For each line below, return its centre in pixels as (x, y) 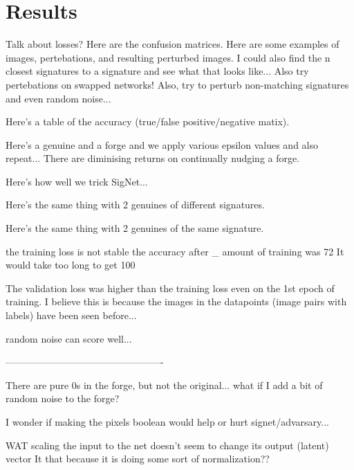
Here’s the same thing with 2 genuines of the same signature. (135, 228)
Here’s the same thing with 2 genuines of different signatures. (135, 205)
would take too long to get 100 (71, 265)
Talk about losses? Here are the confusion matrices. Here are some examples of (173, 44)
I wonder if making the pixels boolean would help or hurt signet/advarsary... (167, 422)
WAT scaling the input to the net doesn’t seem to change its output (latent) (167, 445)
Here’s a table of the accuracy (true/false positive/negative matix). (148, 121)
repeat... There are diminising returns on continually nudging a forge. (153, 158)
